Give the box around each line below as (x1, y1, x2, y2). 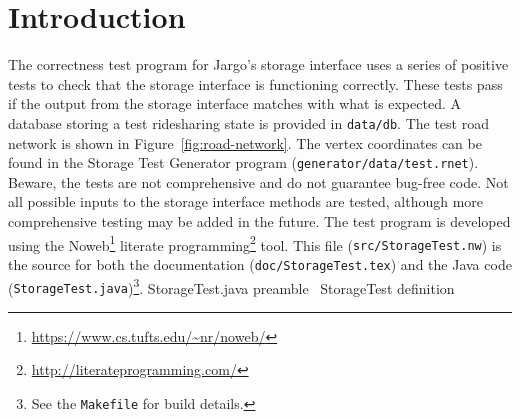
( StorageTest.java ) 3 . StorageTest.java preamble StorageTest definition (8, 274, 455, 298)
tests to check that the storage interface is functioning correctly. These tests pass (8, 73, 503, 94)
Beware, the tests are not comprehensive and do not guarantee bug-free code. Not (8, 171, 509, 192)
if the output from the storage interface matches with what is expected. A (8, 93, 461, 114)
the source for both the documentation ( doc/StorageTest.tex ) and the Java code (8, 253, 512, 274)
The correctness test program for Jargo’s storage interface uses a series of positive (8, 54, 509, 75)
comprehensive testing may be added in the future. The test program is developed (8, 211, 511, 231)
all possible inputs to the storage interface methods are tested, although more (8, 191, 484, 212)
